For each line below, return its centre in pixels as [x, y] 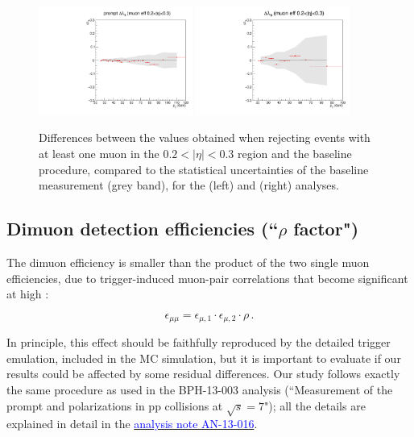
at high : [28, 294]
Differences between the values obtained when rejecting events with [205, 137]
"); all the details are [315, 405]
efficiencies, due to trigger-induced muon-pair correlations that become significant [207, 278]
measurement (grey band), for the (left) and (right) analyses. [189, 185]
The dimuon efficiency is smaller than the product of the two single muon [188, 262]
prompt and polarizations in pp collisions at [115, 405]
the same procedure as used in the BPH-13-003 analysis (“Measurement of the [200, 390]
